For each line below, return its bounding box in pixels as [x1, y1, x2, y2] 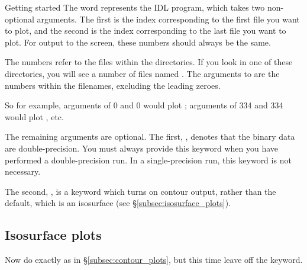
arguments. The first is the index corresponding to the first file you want [37, 12, 300, 25]
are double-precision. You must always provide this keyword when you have [5, 142, 279, 154]
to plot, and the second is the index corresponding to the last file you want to [5, 24, 286, 37]
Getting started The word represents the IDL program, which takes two [5, 1, 265, 13]
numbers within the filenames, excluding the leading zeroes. [5, 79, 221, 91]
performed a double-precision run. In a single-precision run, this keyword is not [5, 153, 292, 166]
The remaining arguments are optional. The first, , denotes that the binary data [5, 130, 295, 143]
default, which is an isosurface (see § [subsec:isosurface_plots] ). [5, 197, 231, 209]
